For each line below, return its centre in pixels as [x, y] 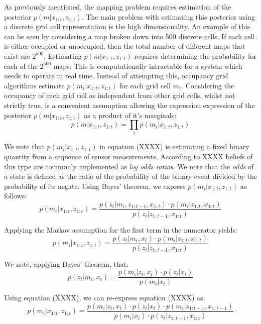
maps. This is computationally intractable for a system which [148, 66]
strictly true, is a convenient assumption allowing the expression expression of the [129, 105]
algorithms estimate [34, 85]
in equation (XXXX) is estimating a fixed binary [174, 146]
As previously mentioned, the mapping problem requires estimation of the [118, 7]
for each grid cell [145, 85]
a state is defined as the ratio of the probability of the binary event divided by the [130, 176]
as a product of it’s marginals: [130, 115]
